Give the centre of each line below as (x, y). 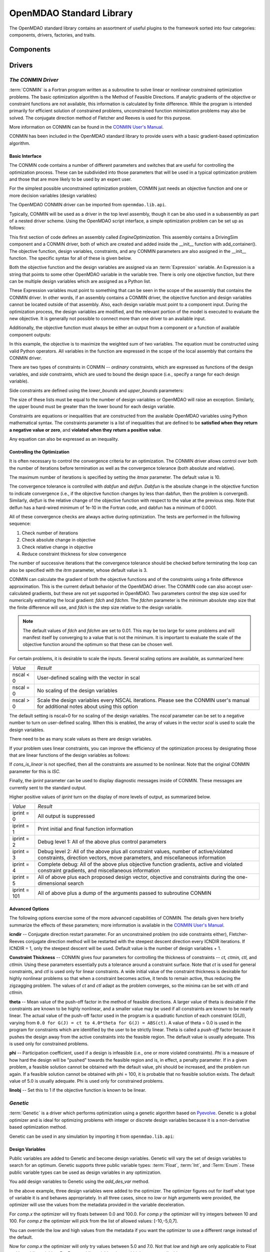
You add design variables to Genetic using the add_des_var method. (79, 1181)
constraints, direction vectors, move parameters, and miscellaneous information (132, 858)
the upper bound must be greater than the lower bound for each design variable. (92, 407)
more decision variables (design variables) (53, 195)
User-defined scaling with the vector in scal (88, 678)
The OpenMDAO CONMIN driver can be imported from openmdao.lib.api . (88, 205)
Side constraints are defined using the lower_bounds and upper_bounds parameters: (96, 390)
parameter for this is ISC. (35, 771)
